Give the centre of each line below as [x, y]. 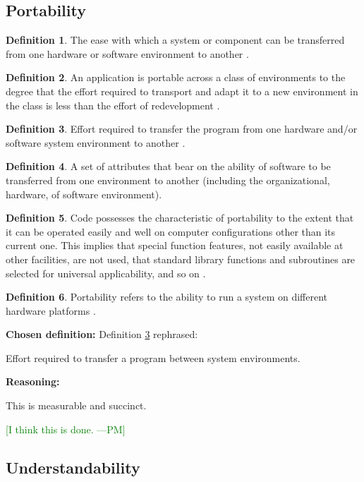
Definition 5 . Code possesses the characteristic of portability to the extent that [180, 218]
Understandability [73, 467]
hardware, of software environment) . [84, 194]
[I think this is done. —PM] [66, 429]
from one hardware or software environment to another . [127, 53]
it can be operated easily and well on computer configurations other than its [171, 231]
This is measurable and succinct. [76, 405]
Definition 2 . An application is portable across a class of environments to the [176, 77]
